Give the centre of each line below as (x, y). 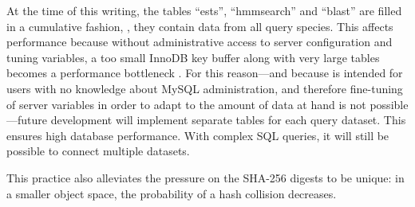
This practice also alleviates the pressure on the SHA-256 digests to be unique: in (206, 177)
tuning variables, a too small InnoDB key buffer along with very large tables (193, 57)
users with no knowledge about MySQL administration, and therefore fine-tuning (205, 88)
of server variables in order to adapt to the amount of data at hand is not (186, 104)
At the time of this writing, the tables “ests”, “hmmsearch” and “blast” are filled (204, 10)
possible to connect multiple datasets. (98, 151)
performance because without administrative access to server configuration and (200, 42)
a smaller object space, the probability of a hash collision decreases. (172, 193)
